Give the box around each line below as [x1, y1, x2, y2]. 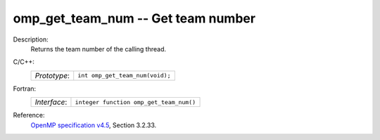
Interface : [34, 97, 68, 107]
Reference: [13, 111, 45, 120]
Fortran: [13, 84, 37, 93]
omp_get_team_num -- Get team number [13, 11, 256, 26]
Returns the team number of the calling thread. [30, 44, 167, 53]
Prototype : [34, 70, 70, 80]
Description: [13, 35, 49, 44]
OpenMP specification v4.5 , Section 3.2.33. [30, 120, 157, 129]
